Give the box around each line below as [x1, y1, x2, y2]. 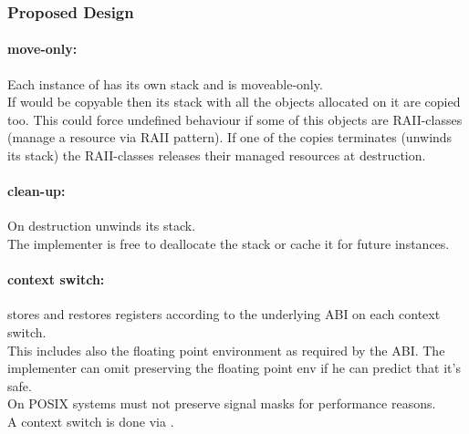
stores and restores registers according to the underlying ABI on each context [7, 305, 441, 324]
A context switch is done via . [7, 411, 174, 430]
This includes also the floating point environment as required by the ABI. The [7, 340, 445, 359]
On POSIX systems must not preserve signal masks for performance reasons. [7, 394, 436, 413]
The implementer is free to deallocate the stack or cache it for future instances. [7, 234, 450, 253]
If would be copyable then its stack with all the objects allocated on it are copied [7, 92, 461, 111]
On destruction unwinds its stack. [7, 216, 196, 235]
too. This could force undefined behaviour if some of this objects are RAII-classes [7, 109, 463, 129]
